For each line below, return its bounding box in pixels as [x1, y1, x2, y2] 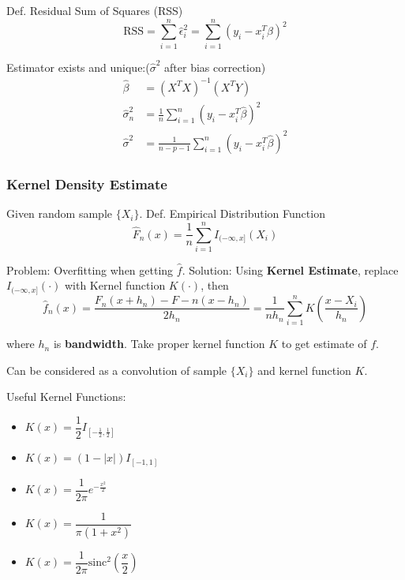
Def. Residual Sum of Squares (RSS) [6, 2, 183, 18]
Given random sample [6, 205, 112, 222]
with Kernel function [64, 277, 166, 294]
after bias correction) [164, 58, 266, 75]
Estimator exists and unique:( [6, 58, 150, 75]
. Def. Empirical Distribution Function [139, 205, 325, 222]
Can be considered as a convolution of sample [6, 361, 227, 378]
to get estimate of [281, 335, 367, 352]
